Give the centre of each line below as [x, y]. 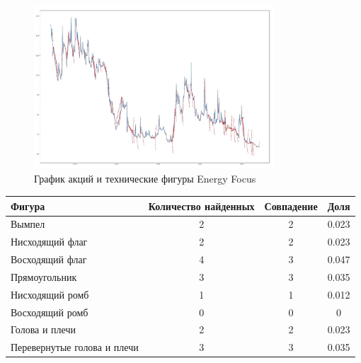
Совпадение [291, 206]
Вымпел [28, 224]
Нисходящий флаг [49, 242]
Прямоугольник [44, 276]
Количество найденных [201, 206]
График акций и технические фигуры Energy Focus [145, 179]
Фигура [28, 206]
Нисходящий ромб [50, 294]
